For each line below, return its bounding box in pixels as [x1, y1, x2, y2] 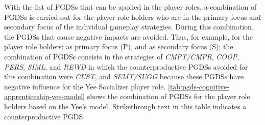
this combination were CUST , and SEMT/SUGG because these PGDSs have [4, 71, 244, 82]
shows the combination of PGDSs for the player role [87, 91, 250, 102]
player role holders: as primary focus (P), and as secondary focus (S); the [4, 41, 233, 52]
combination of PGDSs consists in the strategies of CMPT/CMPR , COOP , [4, 51, 239, 61]
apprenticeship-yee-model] [4, 91, 85, 102]
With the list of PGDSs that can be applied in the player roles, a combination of [4, 2, 257, 12]
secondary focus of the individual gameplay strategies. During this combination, [4, 21, 254, 32]
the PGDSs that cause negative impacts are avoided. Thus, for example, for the [4, 31, 253, 42]
